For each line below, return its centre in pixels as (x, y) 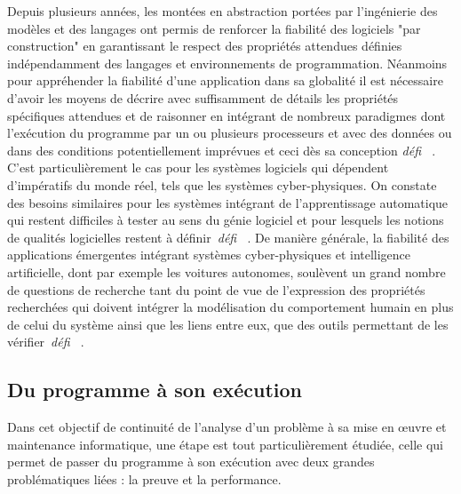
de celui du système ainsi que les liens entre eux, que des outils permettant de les (228, 324)
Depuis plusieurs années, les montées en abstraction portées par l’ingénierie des (223, 11)
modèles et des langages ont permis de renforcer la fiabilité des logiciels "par (214, 28)
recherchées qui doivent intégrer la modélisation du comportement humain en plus (230, 307)
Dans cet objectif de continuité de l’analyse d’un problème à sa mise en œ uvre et (227, 427)
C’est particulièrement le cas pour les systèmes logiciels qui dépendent (198, 167)
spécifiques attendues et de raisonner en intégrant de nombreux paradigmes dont (227, 115)
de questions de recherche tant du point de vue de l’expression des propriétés (216, 289)
